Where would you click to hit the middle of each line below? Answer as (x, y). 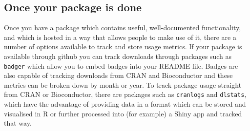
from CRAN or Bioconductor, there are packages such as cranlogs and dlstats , (125, 94)
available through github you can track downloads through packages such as (118, 56)
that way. (18, 123)
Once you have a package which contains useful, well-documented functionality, (123, 28)
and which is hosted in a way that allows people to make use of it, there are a (120, 37)
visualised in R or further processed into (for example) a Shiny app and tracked (123, 113)
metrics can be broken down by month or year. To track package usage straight (123, 84)
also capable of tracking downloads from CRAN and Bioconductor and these (118, 75)
